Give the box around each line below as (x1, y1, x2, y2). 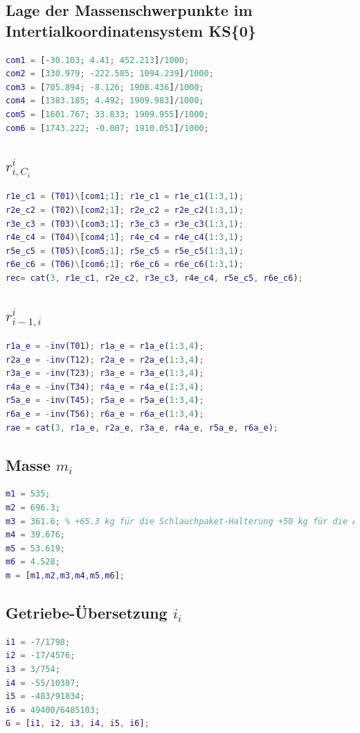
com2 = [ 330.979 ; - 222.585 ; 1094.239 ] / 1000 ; (6, 69, 214, 79)
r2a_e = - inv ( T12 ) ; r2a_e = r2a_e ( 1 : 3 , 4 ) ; (6, 354, 204, 365)
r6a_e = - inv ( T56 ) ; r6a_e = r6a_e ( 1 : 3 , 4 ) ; (6, 409, 204, 420)
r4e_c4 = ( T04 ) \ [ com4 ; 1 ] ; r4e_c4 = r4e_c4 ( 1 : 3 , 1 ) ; (6, 232, 244, 243)
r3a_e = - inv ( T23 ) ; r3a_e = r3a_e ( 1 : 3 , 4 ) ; (6, 368, 204, 379)
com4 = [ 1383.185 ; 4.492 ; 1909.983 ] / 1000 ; (6, 96, 204, 106)
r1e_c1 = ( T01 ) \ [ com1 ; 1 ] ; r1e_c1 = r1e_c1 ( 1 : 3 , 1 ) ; (6, 191, 244, 202)
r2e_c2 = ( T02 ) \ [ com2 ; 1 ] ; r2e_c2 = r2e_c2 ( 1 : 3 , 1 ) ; (6, 205, 244, 215)
